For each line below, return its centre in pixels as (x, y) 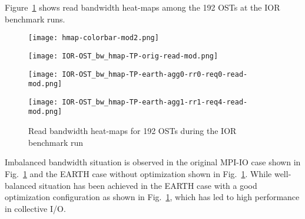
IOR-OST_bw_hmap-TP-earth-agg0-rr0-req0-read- (155, 74)
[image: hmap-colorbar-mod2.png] (94, 38)
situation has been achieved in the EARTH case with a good (148, 185)
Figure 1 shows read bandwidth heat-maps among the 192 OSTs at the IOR (142, 7)
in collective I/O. (35, 208)
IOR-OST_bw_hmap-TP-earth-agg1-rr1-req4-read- (155, 102)
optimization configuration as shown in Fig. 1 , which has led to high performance (152, 197)
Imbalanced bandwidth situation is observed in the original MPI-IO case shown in (153, 162)
